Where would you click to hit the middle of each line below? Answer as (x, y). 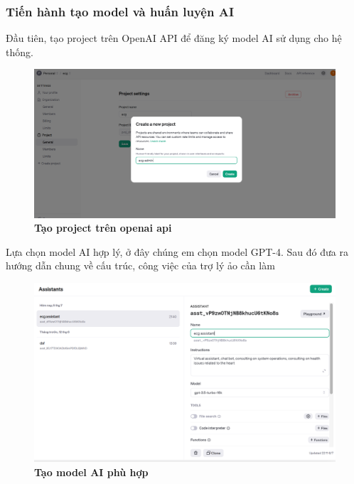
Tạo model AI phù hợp (91, 472)
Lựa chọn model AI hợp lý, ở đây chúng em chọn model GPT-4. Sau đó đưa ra (177, 251)
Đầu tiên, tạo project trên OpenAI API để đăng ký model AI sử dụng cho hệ (174, 38)
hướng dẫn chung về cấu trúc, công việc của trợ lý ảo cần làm (140, 265)
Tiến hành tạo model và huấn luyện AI (120, 11)
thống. (20, 52)
